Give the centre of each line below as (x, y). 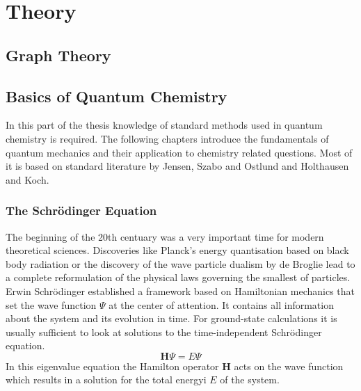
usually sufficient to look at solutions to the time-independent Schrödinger (164, 332)
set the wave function (51, 304)
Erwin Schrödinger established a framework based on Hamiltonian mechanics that (180, 290)
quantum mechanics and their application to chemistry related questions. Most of (179, 152)
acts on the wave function (289, 366)
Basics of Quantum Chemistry (117, 96)
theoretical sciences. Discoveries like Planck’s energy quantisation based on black (177, 250)
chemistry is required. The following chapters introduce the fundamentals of (167, 138)
